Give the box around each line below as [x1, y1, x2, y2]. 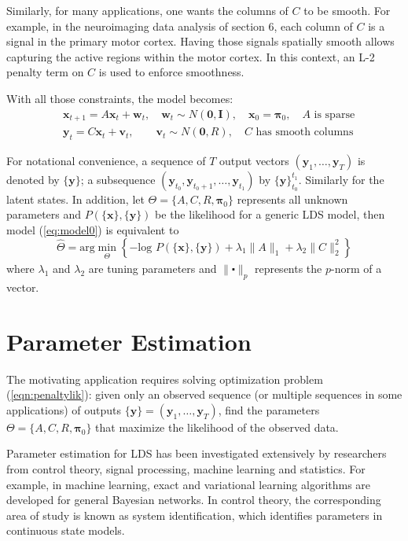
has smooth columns [255, 127, 354, 138]
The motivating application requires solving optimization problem [6, 370, 323, 387]
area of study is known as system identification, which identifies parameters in [6, 506, 383, 523]
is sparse [314, 109, 355, 120]
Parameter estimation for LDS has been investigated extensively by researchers [6, 445, 387, 462]
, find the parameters [218, 401, 320, 418]
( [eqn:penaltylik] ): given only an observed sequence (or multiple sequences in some [6, 386, 402, 403]
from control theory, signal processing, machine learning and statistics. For [6, 460, 366, 477]
